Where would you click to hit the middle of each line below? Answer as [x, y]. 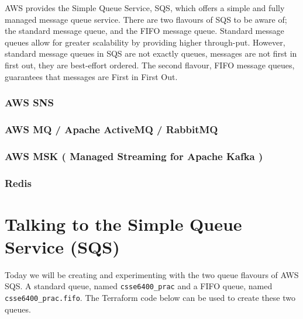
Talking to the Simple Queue [123, 223]
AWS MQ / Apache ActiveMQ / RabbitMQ [111, 129]
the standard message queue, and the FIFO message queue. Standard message [144, 31]
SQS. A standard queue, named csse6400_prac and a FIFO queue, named [139, 286]
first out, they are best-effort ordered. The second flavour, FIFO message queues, [150, 65]
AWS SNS [29, 103]
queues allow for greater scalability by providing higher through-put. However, [145, 42]
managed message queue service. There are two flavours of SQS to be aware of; [146, 19]
